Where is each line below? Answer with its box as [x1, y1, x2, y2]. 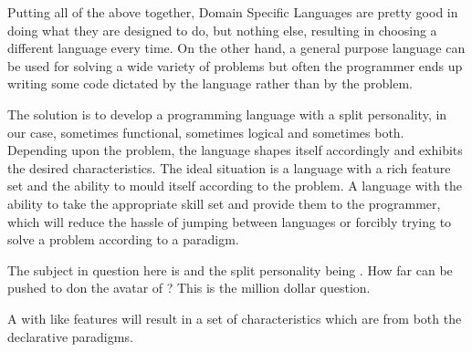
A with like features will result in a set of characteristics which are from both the [7, 308, 462, 327]
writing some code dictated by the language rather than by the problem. [7, 74, 413, 93]
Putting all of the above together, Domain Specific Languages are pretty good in [7, 3, 458, 21]
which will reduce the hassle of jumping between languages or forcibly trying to [7, 212, 452, 231]
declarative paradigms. [7, 326, 133, 346]
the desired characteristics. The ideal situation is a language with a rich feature [7, 158, 451, 177]
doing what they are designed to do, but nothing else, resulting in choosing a [7, 20, 437, 39]
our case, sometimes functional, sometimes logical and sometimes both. [7, 122, 404, 141]
